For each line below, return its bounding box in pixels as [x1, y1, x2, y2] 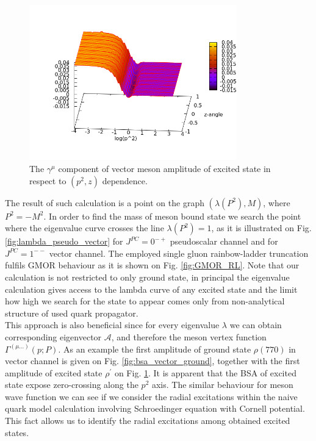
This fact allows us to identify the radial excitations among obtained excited [5, 414, 290, 427]
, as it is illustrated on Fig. [211, 221, 312, 234]
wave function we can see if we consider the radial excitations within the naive [5, 390, 298, 403]
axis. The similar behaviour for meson [151, 378, 293, 391]
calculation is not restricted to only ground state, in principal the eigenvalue [5, 270, 290, 283]
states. [5, 426, 29, 439]
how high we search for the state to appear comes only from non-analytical [5, 295, 285, 307]
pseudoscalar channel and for [170, 235, 278, 248]
